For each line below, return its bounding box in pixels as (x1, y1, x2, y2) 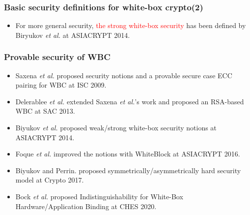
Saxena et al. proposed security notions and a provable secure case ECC (15, 70, 232, 80)
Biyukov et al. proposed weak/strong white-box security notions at (15, 123, 217, 132)
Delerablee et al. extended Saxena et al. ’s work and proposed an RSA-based (15, 96, 244, 106)
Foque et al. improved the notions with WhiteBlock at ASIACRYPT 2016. (15, 149, 240, 159)
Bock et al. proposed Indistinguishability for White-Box (15, 191, 183, 201)
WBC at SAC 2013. (15, 106, 75, 116)
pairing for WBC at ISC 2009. (15, 80, 107, 90)
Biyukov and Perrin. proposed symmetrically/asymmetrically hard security (15, 165, 241, 175)
